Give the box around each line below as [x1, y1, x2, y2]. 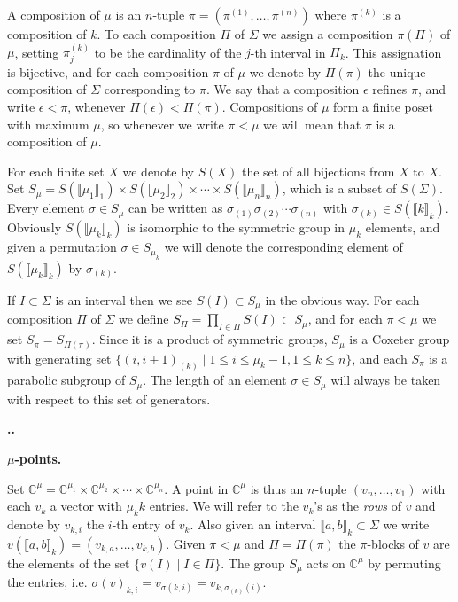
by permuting [368, 553, 441, 572]
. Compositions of [221, 98, 318, 116]
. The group [221, 553, 285, 572]
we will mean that [263, 114, 361, 133]
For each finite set [7, 161, 105, 180]
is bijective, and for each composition [7, 62, 209, 81]
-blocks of [367, 534, 419, 552]
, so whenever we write [100, 114, 224, 133]
